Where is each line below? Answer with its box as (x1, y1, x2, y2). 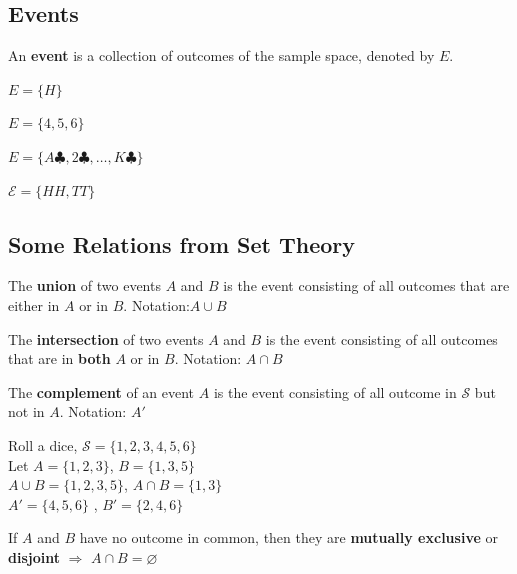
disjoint (8, 546, 60, 567)
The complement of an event (8, 381, 195, 402)
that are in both (8, 348, 111, 369)
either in (8, 294, 60, 315)
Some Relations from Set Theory (8, 228, 356, 259)
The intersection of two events (8, 328, 204, 349)
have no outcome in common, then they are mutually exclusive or (79, 527, 498, 548)
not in (8, 401, 45, 422)
